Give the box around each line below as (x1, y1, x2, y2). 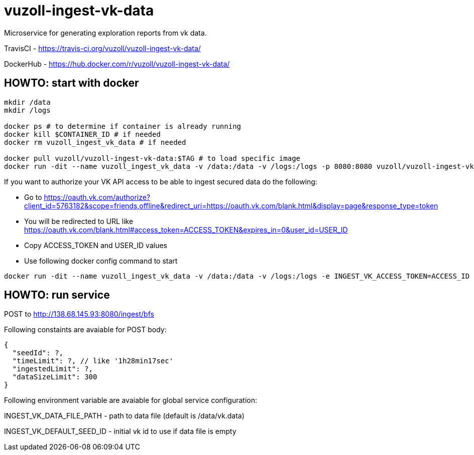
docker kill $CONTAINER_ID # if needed (4, 130, 161, 138)
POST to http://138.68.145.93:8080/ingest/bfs (4, 310, 154, 319)
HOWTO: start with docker (4, 77, 139, 90)
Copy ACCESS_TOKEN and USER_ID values (24, 241, 167, 250)
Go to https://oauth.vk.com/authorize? (24, 192, 151, 201)
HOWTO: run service (4, 289, 110, 302)
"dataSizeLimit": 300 (12, 373, 97, 381)
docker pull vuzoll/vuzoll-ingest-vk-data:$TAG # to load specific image (4, 154, 301, 162)
